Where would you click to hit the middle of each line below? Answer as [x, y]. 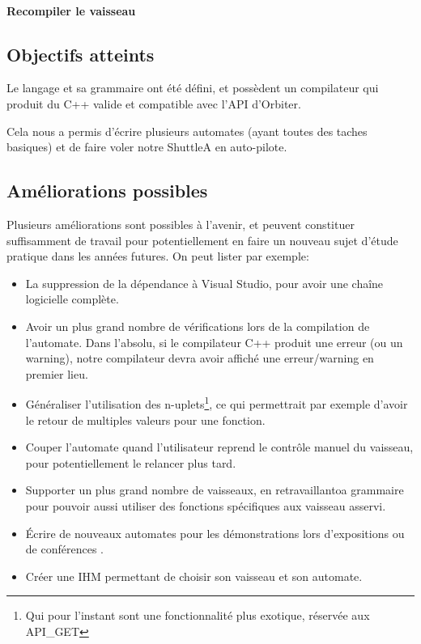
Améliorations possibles [107, 191]
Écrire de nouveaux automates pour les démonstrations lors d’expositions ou [215, 533]
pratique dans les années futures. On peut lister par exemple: [158, 256]
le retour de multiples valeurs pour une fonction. [145, 419]
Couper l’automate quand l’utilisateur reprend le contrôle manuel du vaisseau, [219, 447]
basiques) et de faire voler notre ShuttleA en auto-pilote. [147, 147]
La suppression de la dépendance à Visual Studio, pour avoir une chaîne [204, 283]
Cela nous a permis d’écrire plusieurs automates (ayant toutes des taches [187, 131]
